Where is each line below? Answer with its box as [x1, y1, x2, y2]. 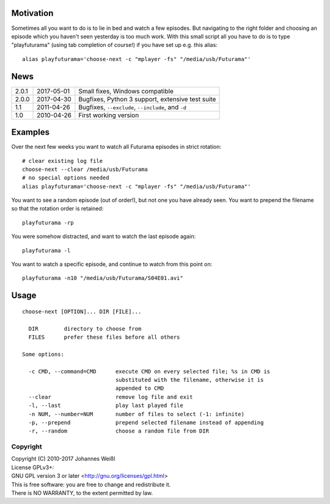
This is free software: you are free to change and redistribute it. [11, 481, 171, 488]
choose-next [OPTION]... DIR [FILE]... [22, 308, 142, 315]
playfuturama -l [22, 247, 71, 254]
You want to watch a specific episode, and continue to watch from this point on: [11, 261, 213, 268]
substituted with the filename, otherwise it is [115, 376, 264, 383]
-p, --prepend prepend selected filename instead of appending [28, 419, 264, 426]
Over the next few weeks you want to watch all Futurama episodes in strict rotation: [11, 143, 222, 151]
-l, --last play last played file [28, 402, 183, 409]
